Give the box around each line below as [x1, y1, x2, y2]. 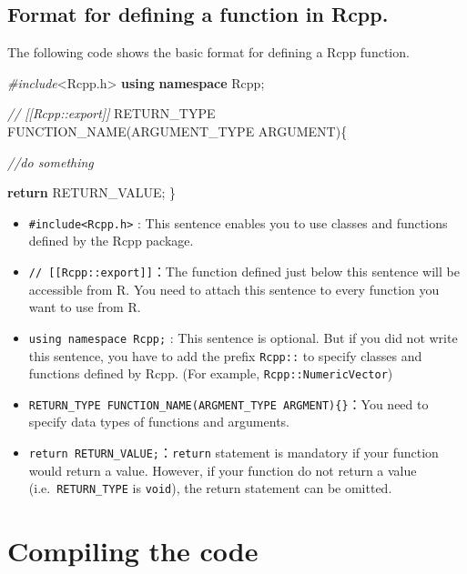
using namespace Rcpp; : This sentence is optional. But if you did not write [28, 327, 458, 347]
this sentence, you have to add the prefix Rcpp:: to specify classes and [28, 346, 422, 365]
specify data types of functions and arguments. [28, 412, 289, 431]
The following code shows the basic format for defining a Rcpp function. [7, 43, 410, 62]
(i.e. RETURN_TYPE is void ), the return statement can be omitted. [28, 478, 392, 498]
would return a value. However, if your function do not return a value [28, 460, 417, 479]
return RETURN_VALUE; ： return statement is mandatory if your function [28, 443, 439, 462]
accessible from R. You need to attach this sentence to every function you [28, 279, 440, 298]
